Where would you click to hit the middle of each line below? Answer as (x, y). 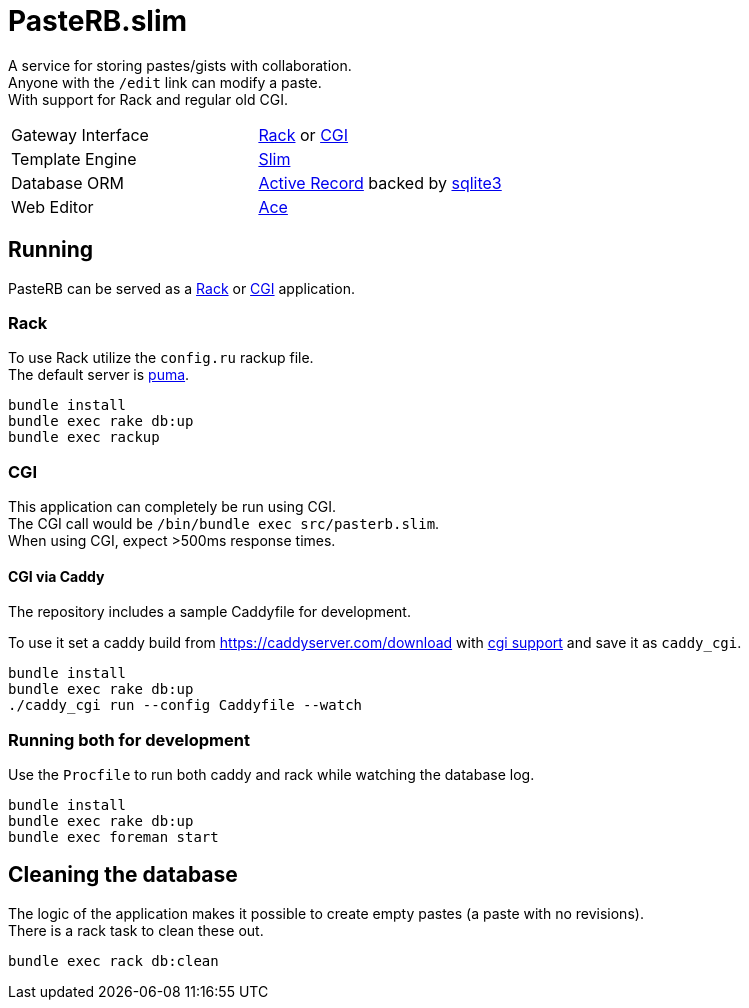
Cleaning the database (123, 875)
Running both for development (129, 739)
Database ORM (68, 182)
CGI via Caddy (56, 576)
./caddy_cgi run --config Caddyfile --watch (185, 705)
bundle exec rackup (84, 437)
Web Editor (52, 206)
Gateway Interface (80, 134)
